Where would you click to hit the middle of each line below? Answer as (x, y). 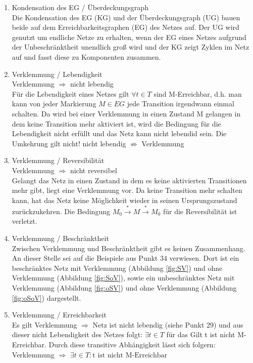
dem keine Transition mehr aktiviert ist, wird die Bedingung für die (116, 123)
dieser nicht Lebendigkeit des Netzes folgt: (77, 334)
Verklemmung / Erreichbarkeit (59, 315)
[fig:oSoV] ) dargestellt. (46, 297)
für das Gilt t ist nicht (201, 334)
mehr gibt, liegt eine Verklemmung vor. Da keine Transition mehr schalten (127, 190)
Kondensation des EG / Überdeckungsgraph (80, 7)
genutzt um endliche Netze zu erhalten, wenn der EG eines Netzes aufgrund (129, 37)
